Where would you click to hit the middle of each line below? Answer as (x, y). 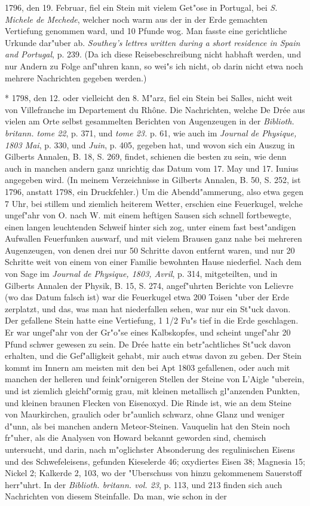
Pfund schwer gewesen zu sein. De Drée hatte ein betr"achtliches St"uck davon (148, 344)
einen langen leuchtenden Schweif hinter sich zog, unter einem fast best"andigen (151, 226)
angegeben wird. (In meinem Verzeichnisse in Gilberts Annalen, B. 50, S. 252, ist (153, 180)
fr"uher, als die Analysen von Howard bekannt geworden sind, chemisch (136, 438)
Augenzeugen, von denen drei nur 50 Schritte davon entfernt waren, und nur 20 (150, 250)
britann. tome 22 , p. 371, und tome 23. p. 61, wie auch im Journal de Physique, (151, 132)
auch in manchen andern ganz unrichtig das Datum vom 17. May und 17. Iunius (152, 168)
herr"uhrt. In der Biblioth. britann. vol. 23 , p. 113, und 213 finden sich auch (144, 484)
